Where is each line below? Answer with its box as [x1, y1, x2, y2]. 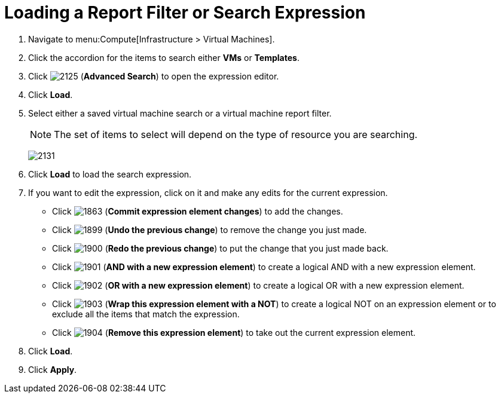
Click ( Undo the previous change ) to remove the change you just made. [52, 224, 367, 235]
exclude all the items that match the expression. [52, 308, 240, 319]
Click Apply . [28, 364, 77, 375]
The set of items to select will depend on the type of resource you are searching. [54, 128, 418, 140]
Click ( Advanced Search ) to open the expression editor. [28, 71, 279, 81]
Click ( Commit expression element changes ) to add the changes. [52, 206, 343, 216]
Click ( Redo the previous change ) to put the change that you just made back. [52, 243, 389, 253]
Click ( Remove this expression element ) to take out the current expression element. [52, 327, 416, 338]
